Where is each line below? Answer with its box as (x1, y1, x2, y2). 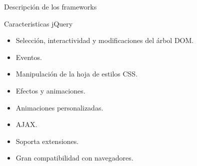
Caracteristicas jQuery (4, 18, 73, 28)
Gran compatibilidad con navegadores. (15, 152, 133, 163)
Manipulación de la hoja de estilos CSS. (15, 68, 138, 79)
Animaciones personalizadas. (15, 102, 103, 112)
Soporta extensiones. (15, 135, 79, 146)
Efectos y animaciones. (15, 85, 85, 95)
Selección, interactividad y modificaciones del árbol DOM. (15, 35, 194, 45)
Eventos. (15, 51, 42, 62)
